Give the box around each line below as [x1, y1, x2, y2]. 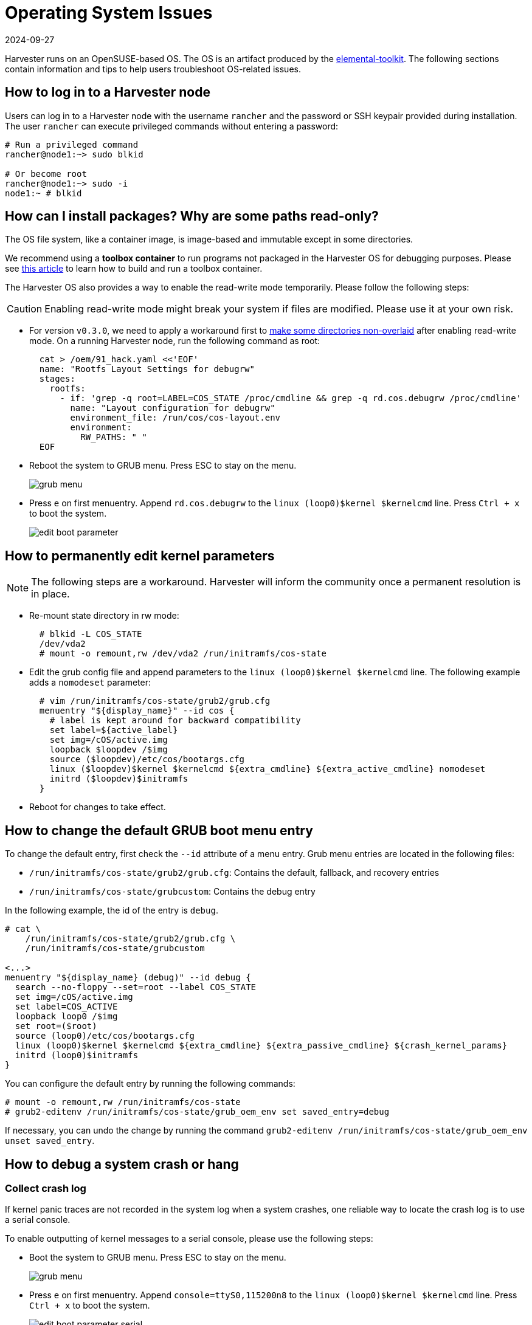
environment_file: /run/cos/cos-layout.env [70, 413, 281, 423]
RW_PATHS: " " [80, 432, 147, 442]
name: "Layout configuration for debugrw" [70, 403, 275, 413]
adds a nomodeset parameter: [29, 677, 151, 688]
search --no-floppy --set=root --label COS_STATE [15, 982, 257, 993]
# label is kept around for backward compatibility [49, 715, 301, 726]
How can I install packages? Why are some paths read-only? [5, 208, 379, 224]
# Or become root [5, 168, 87, 179]
